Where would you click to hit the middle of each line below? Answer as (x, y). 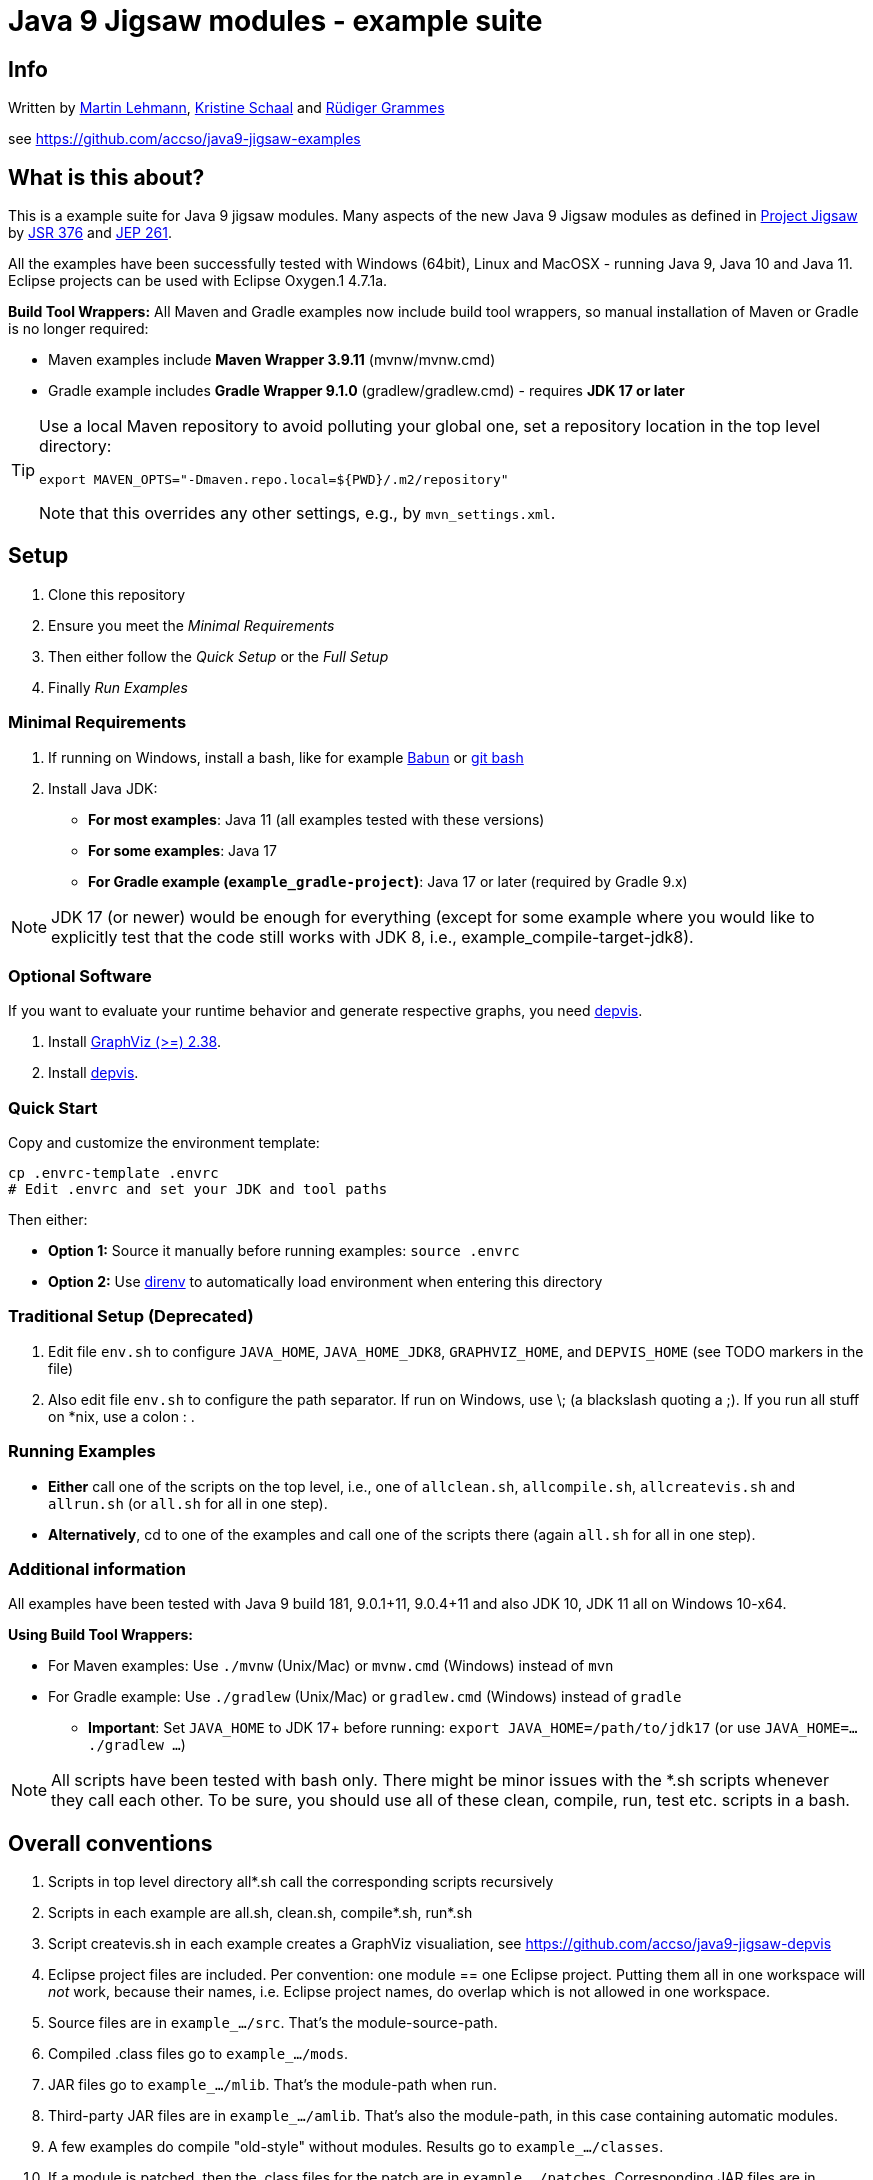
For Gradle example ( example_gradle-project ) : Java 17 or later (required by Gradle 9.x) (388, 881)
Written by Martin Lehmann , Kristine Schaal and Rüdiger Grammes (226, 108)
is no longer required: (78, 329)
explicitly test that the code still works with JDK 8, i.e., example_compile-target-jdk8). (372, 936)
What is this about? (106, 177)
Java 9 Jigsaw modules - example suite (275, 21)
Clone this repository (117, 594)
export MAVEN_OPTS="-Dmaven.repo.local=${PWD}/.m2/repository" (274, 480)
